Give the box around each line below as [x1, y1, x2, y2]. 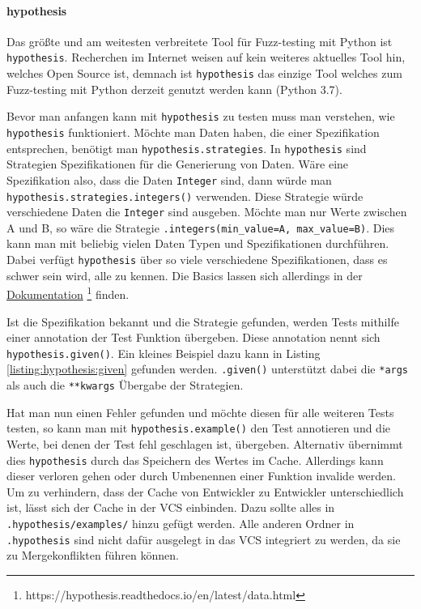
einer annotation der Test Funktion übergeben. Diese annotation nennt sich [6, 329, 381, 346]
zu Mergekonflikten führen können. [6, 547, 179, 564]
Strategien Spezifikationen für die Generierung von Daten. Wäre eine [6, 155, 349, 172]
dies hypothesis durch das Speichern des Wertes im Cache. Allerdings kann [6, 451, 384, 468]
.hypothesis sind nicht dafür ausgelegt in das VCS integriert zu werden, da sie [6, 530, 401, 547]
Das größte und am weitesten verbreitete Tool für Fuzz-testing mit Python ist [6, 32, 393, 49]
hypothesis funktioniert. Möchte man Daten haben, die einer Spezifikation [6, 123, 380, 140]
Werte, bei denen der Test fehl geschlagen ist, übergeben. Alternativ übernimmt [6, 435, 403, 452]
